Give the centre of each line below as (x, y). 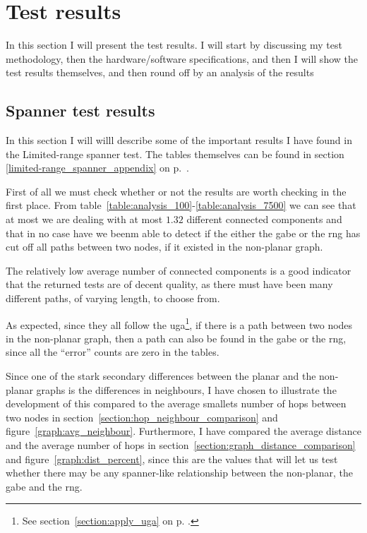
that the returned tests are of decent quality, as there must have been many (169, 284)
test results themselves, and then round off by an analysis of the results (160, 72)
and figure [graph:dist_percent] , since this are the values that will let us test (172, 459)
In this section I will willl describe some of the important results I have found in (179, 140)
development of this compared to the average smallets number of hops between (176, 403)
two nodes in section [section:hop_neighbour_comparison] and (142, 417)
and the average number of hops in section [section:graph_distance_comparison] (181, 445)
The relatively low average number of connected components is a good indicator (179, 270)
